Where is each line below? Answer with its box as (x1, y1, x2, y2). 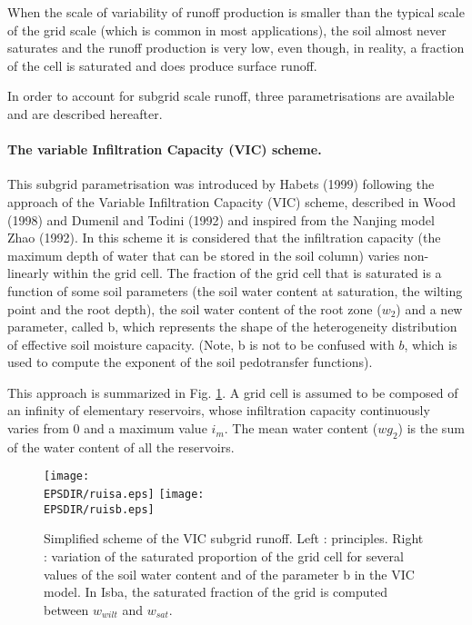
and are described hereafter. (7, 104, 163, 123)
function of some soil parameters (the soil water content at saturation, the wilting (7, 281, 463, 300)
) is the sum (397, 419, 465, 438)
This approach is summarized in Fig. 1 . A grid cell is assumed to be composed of (7, 382, 458, 402)
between (44, 600, 89, 619)
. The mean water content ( (224, 419, 378, 438)
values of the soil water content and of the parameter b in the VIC (44, 564, 415, 583)
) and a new (396, 299, 463, 318)
